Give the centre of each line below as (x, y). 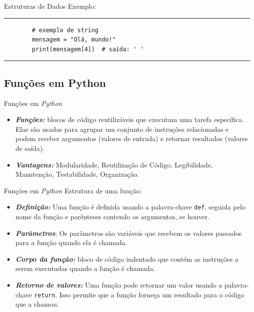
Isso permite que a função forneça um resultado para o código (152, 294)
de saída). (30, 148)
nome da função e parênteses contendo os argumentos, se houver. (112, 216)
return (44, 295)
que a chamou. (37, 304)
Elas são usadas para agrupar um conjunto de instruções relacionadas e (122, 129)
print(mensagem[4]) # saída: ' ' (88, 49)
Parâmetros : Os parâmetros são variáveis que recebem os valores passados (128, 233)
